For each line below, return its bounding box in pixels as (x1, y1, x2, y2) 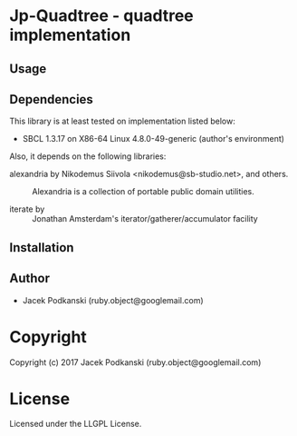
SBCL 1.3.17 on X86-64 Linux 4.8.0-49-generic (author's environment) (22, 134, 285, 144)
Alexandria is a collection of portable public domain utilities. (32, 186, 255, 197)
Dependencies (9, 92, 93, 107)
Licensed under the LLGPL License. (9, 419, 142, 430)
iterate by (9, 203, 45, 214)
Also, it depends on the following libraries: (9, 151, 167, 162)
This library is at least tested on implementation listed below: (9, 115, 235, 127)
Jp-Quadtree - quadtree (9, 5, 195, 26)
